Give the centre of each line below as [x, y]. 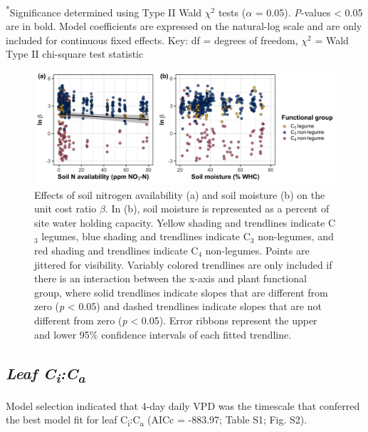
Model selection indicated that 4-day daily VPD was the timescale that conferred [183, 405]
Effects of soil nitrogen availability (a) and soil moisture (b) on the [180, 194]
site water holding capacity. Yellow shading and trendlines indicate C [185, 222]
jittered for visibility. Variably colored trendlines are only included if [183, 264]
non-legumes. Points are [257, 250]
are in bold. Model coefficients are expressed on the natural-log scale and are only [184, 26]
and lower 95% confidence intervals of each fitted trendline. [163, 334]
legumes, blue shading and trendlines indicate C [146, 236]
